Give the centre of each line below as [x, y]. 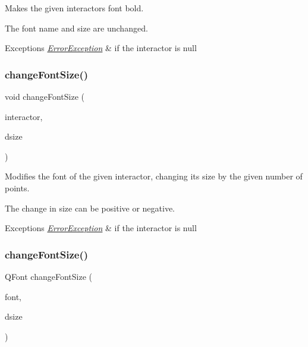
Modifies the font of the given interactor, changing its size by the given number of [154, 176]
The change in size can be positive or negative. [90, 208]
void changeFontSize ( [45, 96]
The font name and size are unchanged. [76, 28]
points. [17, 187]
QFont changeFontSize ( [49, 276]
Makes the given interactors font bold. [74, 8]
